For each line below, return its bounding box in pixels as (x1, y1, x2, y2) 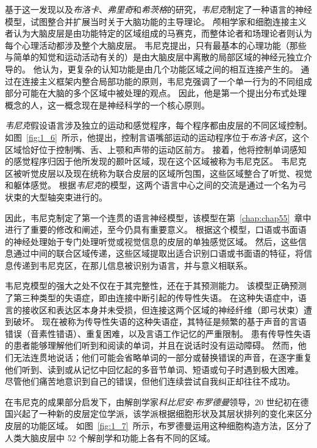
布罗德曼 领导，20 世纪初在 (194, 395, 301, 408)
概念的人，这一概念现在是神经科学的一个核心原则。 (5, 98, 210, 111)
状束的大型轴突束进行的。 (5, 190, 107, 203)
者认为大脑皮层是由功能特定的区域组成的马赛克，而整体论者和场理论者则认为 (5, 27, 312, 40)
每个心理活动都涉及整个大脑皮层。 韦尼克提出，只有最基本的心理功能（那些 (5, 38, 307, 51)
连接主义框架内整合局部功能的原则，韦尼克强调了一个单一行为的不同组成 (21, 74, 312, 87)
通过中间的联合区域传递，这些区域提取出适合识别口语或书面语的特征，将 (13, 247, 304, 260)
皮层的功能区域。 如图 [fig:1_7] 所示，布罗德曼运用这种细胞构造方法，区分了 (5, 419, 312, 432)
